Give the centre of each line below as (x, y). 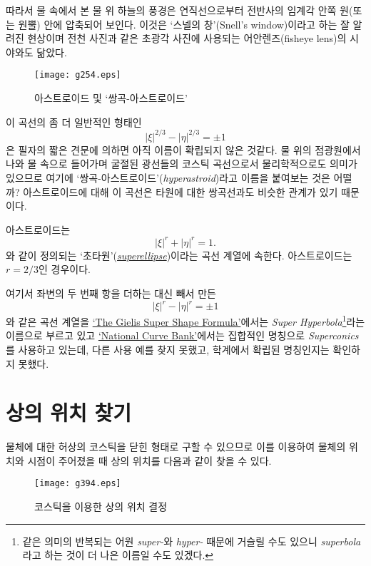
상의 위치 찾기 (69, 412)
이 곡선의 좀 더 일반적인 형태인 (74, 122)
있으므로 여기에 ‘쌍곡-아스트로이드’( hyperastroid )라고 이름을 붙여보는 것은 (168, 177)
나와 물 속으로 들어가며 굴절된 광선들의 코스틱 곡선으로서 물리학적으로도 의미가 (182, 164)
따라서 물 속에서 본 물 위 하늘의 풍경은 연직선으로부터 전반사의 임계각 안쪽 (171, 10)
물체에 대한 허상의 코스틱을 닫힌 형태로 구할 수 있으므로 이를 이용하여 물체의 (176, 447)
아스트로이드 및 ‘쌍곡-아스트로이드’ (111, 98)
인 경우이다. (64, 269)
